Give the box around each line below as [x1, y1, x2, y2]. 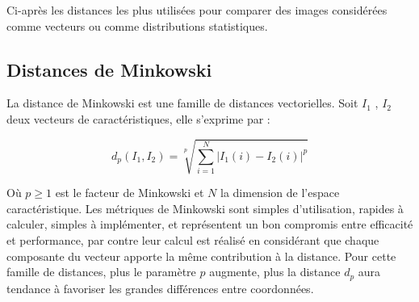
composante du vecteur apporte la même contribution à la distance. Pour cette [6, 247, 396, 264]
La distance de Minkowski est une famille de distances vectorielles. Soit [6, 94, 358, 111]
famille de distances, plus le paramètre [6, 263, 196, 280]
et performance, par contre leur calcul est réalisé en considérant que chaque [6, 231, 379, 248]
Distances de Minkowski [6, 57, 212, 82]
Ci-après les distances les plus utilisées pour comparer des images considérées [6, 2, 388, 18]
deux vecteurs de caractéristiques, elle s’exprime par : [6, 110, 270, 127]
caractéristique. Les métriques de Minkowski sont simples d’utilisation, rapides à [6, 199, 404, 216]
